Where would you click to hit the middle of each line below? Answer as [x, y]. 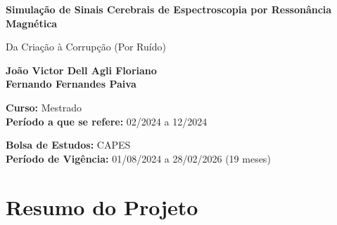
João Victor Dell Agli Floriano [81, 70]
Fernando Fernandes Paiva [71, 84]
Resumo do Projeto [102, 206]
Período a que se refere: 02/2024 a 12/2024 [107, 121]
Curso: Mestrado [44, 107]
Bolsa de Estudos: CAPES [68, 145]
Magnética [32, 23]
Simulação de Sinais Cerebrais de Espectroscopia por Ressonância [169, 9]
